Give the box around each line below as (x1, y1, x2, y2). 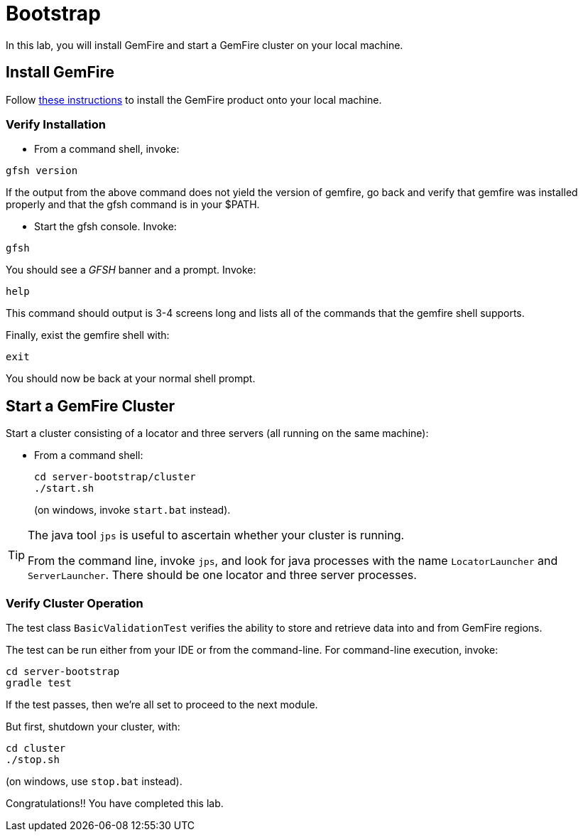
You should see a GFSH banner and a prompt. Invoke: (6, 264, 256, 276)
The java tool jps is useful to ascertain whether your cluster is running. (28, 528, 405, 543)
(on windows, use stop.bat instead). (6, 774, 182, 787)
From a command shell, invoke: (34, 143, 180, 156)
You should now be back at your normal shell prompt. (6, 372, 256, 385)
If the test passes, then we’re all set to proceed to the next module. (6, 698, 318, 711)
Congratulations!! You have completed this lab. (6, 796, 224, 809)
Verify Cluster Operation (6, 595, 143, 610)
